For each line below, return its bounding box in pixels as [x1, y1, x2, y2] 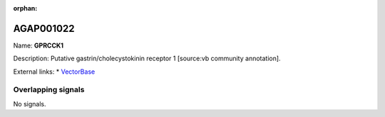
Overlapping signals [13, 85, 85, 95]
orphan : [13, 4, 38, 12]
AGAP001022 [13, 22, 75, 35]
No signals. [13, 99, 46, 108]
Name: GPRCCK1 [13, 41, 64, 50]
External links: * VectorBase [13, 67, 96, 76]
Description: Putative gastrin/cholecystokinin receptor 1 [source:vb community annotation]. [13, 54, 281, 63]
